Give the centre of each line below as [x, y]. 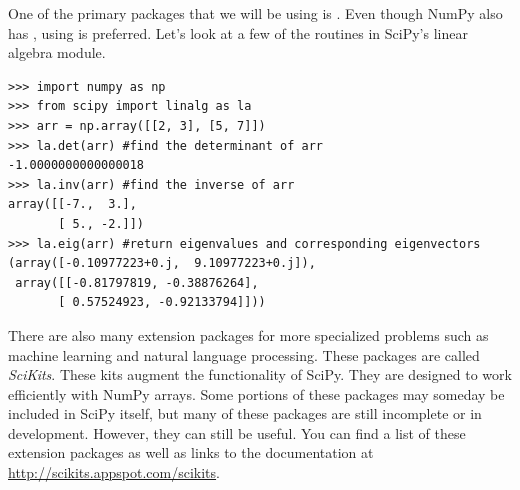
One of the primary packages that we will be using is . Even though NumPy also [255, 13]
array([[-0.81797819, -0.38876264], [137, 282]
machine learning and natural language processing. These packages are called [244, 354]
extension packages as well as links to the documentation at [191, 452]
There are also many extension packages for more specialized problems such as [248, 334]
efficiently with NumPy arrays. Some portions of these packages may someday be [256, 393]
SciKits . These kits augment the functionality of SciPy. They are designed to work [260, 374]
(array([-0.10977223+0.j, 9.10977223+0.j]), [162, 263]
